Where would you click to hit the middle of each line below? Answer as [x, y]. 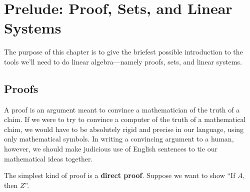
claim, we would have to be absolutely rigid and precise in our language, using [124, 129]
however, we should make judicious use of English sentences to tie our [111, 149]
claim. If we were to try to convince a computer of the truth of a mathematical [125, 119]
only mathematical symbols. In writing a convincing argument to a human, [119, 139]
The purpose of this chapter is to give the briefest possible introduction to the [123, 52]
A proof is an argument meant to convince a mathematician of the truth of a [122, 109]
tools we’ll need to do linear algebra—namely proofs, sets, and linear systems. [123, 61]
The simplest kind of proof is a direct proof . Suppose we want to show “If [120, 175]
